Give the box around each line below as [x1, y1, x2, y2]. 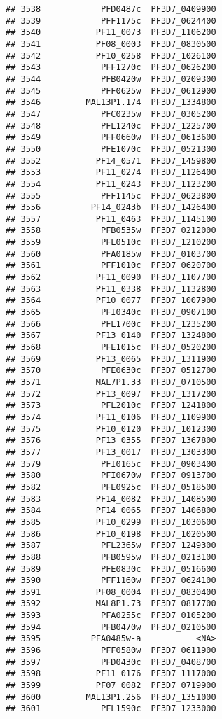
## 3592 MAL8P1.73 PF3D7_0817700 [6, 599, 216, 609]
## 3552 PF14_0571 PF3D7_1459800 [6, 155, 216, 166]
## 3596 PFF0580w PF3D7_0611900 [6, 645, 216, 656]
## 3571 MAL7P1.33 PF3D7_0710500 [6, 377, 216, 387]
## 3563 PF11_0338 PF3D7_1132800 [6, 284, 216, 294]
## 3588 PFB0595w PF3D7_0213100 [6, 552, 216, 562]
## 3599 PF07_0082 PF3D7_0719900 [6, 680, 216, 691]
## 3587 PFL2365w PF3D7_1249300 [6, 540, 216, 551]
